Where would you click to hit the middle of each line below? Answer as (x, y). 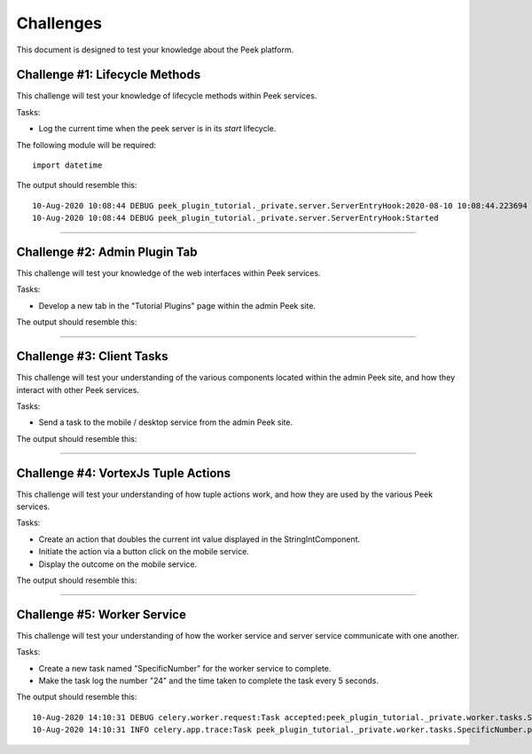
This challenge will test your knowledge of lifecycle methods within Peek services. (167, 96)
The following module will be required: (86, 145)
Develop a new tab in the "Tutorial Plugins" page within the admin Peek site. (177, 305)
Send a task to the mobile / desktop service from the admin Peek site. (165, 422)
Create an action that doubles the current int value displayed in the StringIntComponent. (199, 539)
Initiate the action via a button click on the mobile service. (144, 552)
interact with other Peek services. (78, 389)
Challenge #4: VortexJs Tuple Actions (123, 473)
